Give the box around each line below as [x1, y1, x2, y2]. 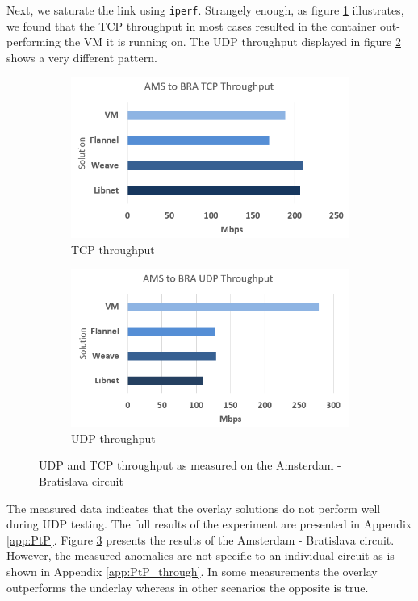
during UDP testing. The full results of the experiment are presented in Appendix [6, 515, 412, 532]
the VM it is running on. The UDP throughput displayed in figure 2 [64, 33, 401, 50]
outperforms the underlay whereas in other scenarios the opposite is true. [6, 578, 369, 595]
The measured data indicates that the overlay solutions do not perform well [6, 499, 381, 516]
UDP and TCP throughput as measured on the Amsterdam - [39, 457, 341, 474]
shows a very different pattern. [6, 48, 157, 65]
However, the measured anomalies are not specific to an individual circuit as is [6, 547, 395, 564]
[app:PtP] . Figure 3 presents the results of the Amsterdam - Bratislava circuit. [6, 531, 395, 548]
